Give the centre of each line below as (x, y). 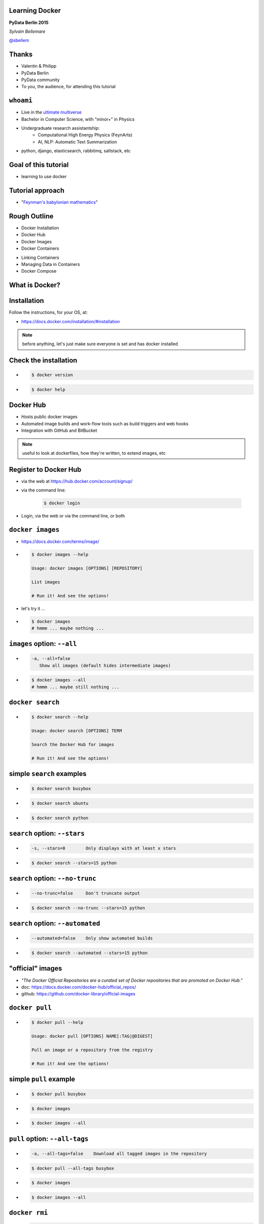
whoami (21, 101)
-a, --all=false (51, 659)
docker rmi (29, 1213)
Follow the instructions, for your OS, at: (48, 312)
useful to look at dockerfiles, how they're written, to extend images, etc (94, 453)
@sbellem (19, 40)
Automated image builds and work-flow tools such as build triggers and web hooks (105, 424)
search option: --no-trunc (53, 879)
